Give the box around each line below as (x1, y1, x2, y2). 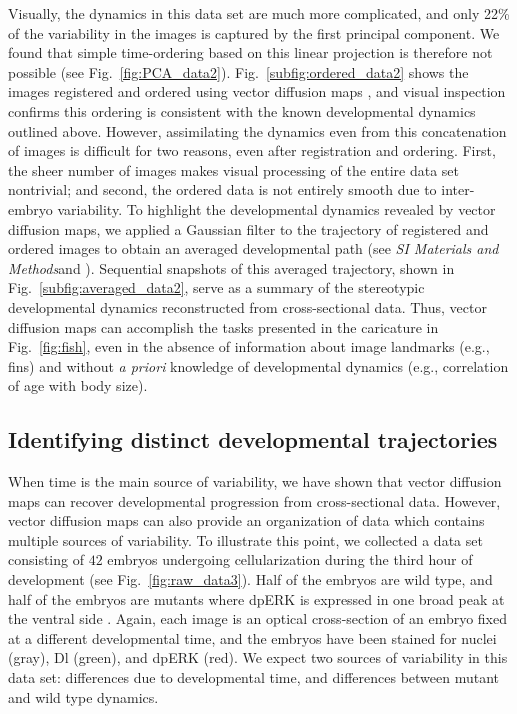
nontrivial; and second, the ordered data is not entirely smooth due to (8, 179, 437, 200)
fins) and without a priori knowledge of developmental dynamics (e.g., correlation (8, 355, 509, 376)
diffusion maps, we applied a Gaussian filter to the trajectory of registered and (8, 218, 489, 239)
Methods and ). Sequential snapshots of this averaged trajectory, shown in (8, 257, 455, 278)
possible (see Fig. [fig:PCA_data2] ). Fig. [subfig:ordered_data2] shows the (8, 61, 469, 82)
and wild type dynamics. (8, 686, 159, 707)
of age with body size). (8, 375, 148, 396)
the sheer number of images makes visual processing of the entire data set (8, 159, 459, 180)
